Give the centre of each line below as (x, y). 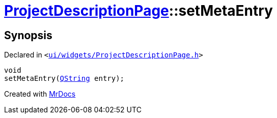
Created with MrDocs (40, 94)
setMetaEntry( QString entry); (64, 79)
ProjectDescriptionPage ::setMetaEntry (138, 11)
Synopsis (28, 35)
